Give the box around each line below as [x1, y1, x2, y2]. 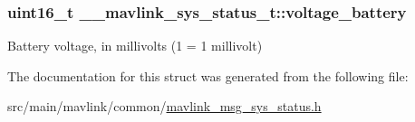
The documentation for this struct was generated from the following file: [7, 66, 409, 85]
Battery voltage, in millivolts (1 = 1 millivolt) [7, 36, 263, 55]
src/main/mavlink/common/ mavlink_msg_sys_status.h [7, 97, 322, 116]
